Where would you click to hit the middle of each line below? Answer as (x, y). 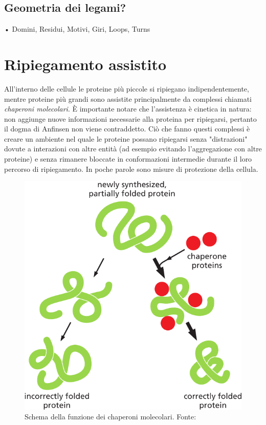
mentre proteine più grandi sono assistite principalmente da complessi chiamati (128, 98)
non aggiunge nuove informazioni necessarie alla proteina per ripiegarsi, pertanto (130, 118)
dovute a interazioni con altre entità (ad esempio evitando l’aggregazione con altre (133, 149)
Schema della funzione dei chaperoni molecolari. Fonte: (110, 417)
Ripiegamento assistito (85, 64)
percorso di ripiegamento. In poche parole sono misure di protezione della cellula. (131, 169)
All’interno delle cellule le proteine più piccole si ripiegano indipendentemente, (127, 88)
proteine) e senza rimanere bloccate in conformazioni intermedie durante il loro (128, 159)
